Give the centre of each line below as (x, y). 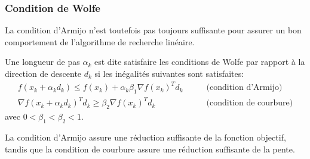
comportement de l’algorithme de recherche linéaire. (100, 41)
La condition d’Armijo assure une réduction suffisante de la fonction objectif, (145, 137)
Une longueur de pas (42, 62)
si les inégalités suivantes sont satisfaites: (169, 73)
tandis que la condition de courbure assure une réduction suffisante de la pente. (150, 149)
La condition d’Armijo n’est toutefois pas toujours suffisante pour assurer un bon (153, 30)
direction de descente (43, 73)
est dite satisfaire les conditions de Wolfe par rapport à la (199, 62)
